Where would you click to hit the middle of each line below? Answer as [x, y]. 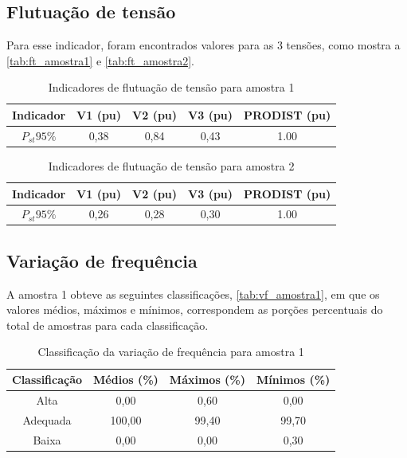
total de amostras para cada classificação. [108, 325]
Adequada [47, 419]
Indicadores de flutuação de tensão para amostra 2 [171, 165]
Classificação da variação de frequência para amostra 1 [171, 352]
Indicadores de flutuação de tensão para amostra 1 [171, 87]
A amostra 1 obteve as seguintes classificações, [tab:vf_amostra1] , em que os [193, 294]
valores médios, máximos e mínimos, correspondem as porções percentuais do [195, 309]
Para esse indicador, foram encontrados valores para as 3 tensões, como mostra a [203, 45]
